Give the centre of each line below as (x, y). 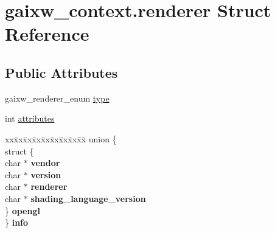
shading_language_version (88, 198)
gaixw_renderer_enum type (57, 98)
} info (17, 222)
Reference (47, 34)
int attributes (30, 118)
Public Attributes (61, 72)
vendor (45, 163)
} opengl (23, 210)
